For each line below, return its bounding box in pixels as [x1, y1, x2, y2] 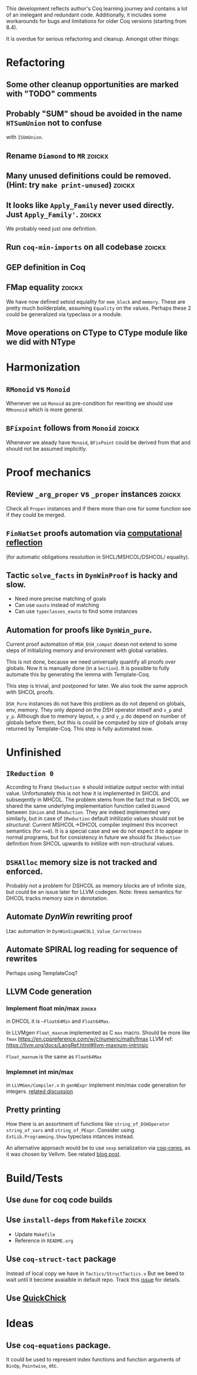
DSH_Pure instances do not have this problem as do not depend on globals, [6, 700, 186, 707]
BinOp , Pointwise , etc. [6, 1362, 58, 1370]
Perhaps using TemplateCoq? [6, 969, 78, 977]
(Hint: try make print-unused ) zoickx [6, 180, 135, 190]
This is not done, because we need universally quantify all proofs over [6, 658, 176, 665]
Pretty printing [6, 1105, 61, 1115]
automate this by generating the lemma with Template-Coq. [6, 671, 151, 678]
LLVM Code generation [6, 987, 92, 997]
